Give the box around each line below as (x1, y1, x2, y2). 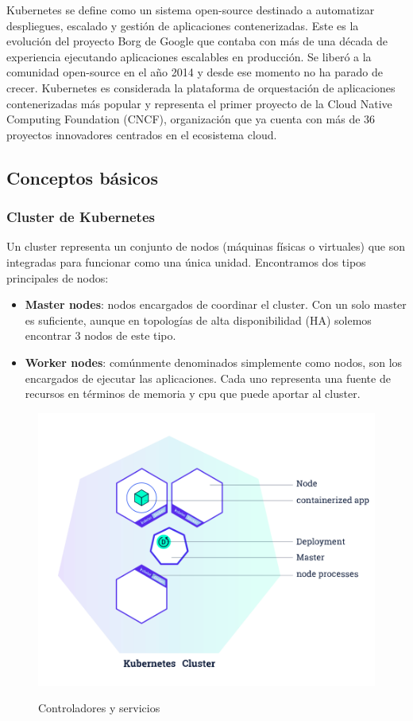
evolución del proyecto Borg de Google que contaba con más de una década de (6, 33, 388, 49)
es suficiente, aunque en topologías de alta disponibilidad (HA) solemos (25, 311, 372, 328)
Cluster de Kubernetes (6, 207, 155, 227)
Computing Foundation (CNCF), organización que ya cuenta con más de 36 (6, 111, 376, 127)
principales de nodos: (6, 269, 109, 286)
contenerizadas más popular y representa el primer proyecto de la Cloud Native (6, 95, 392, 111)
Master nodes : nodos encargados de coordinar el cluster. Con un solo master (25, 296, 407, 313)
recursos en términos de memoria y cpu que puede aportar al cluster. (25, 385, 361, 402)
